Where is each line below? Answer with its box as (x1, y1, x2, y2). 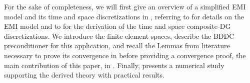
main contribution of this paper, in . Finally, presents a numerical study (4, 60, 224, 70)
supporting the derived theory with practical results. (4, 70, 164, 80)
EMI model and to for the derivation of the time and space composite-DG (4, 21, 231, 31)
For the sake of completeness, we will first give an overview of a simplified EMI (4, 1, 246, 11)
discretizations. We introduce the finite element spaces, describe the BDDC (4, 30, 234, 41)
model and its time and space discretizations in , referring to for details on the (4, 11, 244, 21)
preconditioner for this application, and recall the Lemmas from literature (4, 40, 230, 51)
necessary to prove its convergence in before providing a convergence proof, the (4, 50, 246, 60)
